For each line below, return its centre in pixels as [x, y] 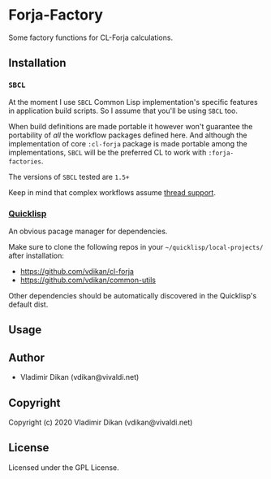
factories [25, 161]
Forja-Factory [56, 15]
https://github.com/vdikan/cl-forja [77, 271]
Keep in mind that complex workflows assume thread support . [112, 192]
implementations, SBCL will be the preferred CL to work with [108, 152]
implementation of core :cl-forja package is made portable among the [128, 143]
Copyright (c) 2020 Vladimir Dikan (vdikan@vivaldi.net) [101, 422]
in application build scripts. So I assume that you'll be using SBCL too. [123, 111]
